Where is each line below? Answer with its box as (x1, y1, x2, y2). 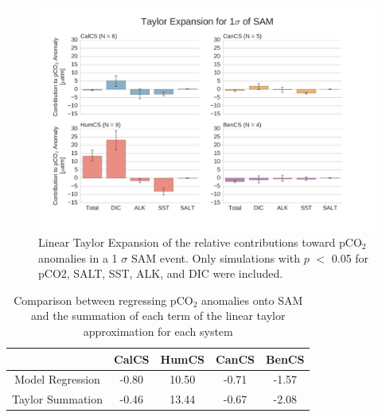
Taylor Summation (12, 391, 103, 407)
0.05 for (331, 249, 369, 266)
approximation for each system (83, 322, 233, 339)
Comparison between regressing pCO (14, 291, 193, 308)
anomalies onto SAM (201, 291, 303, 308)
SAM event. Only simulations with (131, 249, 301, 266)
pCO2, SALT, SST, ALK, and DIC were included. (38, 265, 283, 282)
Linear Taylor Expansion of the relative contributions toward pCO (38, 233, 362, 250)
